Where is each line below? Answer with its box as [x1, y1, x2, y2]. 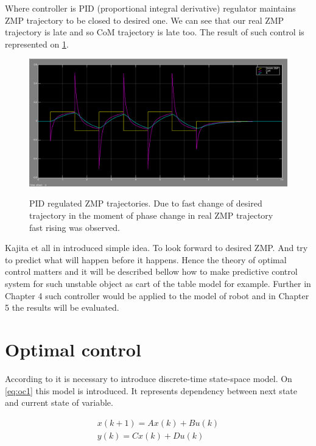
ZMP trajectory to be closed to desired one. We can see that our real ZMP [5, 13, 284, 26]
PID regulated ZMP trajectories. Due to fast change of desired [29, 197, 262, 210]
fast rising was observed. [29, 221, 120, 233]
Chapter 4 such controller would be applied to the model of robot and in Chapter [5, 289, 309, 302]
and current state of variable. [5, 396, 113, 409]
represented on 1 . [5, 37, 69, 50]
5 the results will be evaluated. [5, 301, 119, 314]
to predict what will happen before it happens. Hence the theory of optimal [5, 253, 287, 266]
